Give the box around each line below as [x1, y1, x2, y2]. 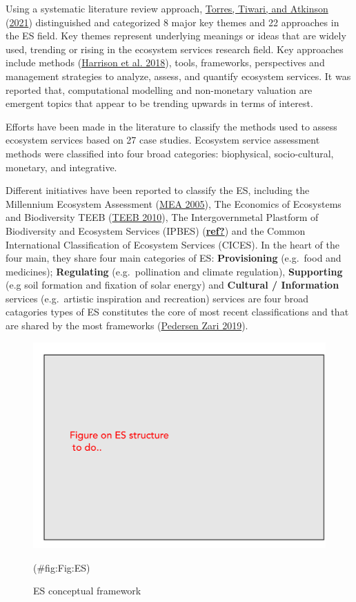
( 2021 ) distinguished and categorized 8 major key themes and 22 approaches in [6, 14, 339, 29]
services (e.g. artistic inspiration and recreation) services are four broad [6, 291, 309, 305]
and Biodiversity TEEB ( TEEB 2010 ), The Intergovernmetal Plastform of [6, 210, 319, 224]
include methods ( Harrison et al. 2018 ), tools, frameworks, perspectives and [6, 55, 325, 70]
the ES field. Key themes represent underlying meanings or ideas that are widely [6, 28, 346, 43]
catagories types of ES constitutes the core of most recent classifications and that [6, 304, 349, 319]
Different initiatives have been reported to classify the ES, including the [6, 183, 310, 197]
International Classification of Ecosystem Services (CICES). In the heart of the [6, 237, 339, 251]
